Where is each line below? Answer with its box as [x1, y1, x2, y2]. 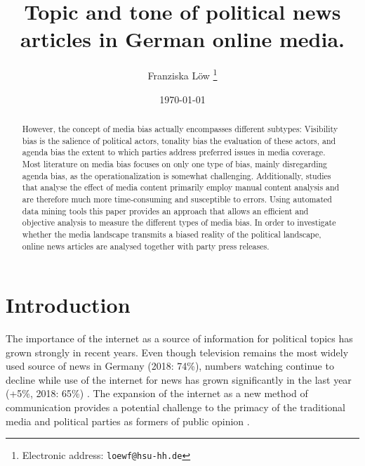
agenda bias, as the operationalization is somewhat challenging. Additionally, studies [22, 169, 331, 181]
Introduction [6, 290, 131, 319]
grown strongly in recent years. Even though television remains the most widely [6, 344, 349, 359]
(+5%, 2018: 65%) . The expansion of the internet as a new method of [6, 386, 308, 401]
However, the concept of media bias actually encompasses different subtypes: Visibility [22, 122, 338, 134]
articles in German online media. [20, 25, 345, 53]
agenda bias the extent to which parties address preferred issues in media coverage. [22, 146, 326, 158]
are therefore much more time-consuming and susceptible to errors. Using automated [22, 193, 332, 205]
